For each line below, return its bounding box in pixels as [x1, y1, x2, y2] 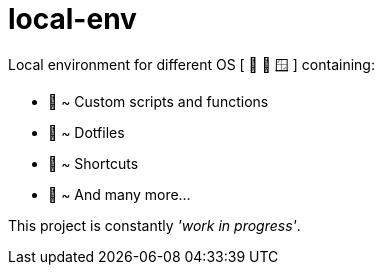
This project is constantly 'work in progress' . [8, 216, 301, 234]
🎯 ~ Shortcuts [48, 154, 139, 172]
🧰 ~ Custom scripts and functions [48, 92, 269, 110]
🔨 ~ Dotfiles [48, 123, 125, 141]
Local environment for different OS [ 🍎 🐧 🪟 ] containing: [8, 55, 375, 73]
